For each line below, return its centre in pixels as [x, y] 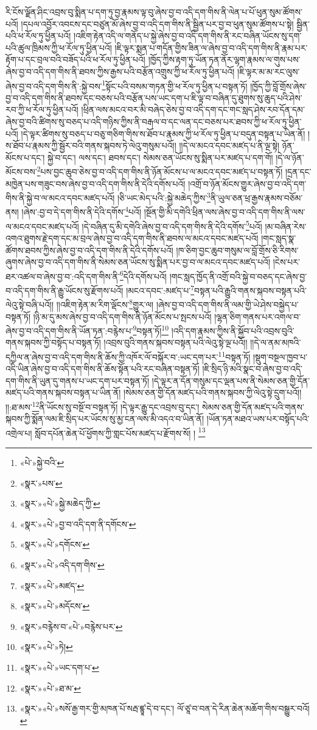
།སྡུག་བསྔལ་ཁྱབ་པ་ [280, 356]
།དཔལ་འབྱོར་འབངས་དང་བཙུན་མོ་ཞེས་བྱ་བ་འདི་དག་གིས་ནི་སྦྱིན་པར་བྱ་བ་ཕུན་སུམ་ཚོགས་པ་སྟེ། [157, 23]
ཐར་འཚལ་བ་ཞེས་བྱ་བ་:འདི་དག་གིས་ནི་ [63, 276]
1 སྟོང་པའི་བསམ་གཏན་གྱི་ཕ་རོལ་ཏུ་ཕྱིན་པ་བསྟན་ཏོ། [175, 85]
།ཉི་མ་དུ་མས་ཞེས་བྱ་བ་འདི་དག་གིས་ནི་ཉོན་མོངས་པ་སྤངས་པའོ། [122, 316]
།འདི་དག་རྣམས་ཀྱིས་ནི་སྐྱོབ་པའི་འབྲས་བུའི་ [233, 330]
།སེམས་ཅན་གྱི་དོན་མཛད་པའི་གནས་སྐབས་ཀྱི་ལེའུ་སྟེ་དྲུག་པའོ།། [212, 392]
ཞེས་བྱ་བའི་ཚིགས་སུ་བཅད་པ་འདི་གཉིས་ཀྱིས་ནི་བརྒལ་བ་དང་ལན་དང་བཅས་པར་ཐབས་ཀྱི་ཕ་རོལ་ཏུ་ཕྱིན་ [154, 121]
